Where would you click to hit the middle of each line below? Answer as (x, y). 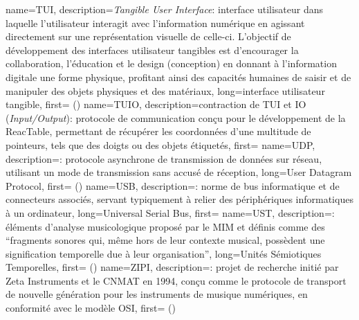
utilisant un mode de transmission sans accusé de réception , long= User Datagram (179, 172)
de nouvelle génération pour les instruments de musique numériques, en (157, 294)
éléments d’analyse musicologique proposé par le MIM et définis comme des (165, 226)
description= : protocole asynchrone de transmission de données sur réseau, (164, 158)
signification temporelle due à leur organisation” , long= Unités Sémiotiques (164, 253)
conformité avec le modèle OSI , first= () (91, 308)
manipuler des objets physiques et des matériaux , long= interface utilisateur (165, 90)
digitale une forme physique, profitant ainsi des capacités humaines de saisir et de (178, 77)
